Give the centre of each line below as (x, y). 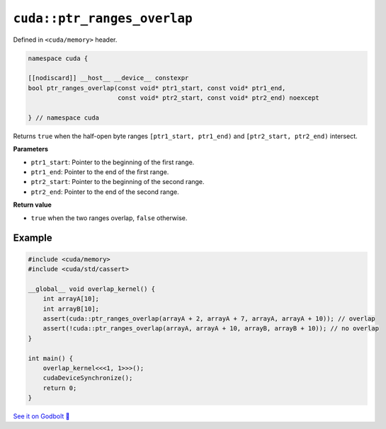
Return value (33, 205)
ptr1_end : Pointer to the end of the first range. (100, 172)
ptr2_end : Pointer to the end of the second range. (105, 192)
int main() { (51, 358)
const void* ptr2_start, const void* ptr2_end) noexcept (218, 98)
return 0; (60, 388)
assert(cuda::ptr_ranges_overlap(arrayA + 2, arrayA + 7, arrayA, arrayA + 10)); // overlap (209, 318)
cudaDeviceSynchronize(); (88, 378)
